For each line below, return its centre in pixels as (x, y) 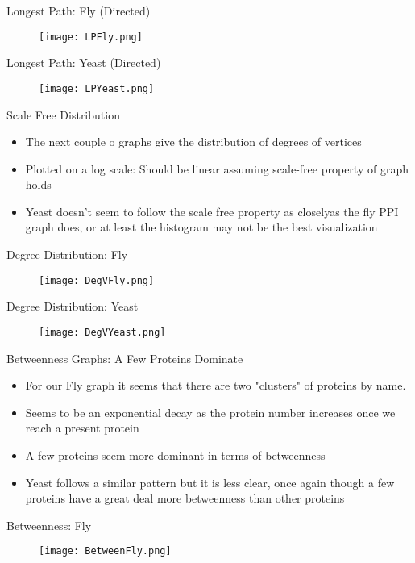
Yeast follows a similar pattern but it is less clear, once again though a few (210, 482)
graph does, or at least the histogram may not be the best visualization (201, 227)
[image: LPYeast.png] (97, 88)
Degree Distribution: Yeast (73, 306)
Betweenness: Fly (49, 525)
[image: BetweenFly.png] (105, 551)
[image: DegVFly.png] (97, 280)
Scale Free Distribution (63, 114)
